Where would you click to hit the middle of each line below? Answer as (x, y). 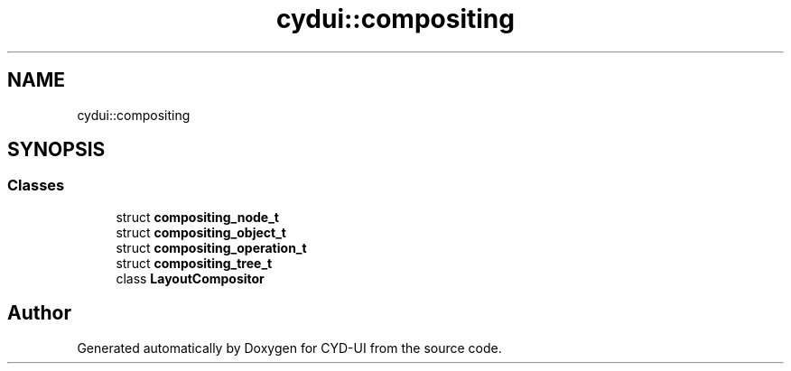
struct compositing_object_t (201, 232)
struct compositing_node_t (197, 217)
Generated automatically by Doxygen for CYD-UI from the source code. (289, 348)
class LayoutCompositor (190, 278)
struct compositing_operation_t (211, 247)
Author (39, 313)
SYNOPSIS (56, 150)
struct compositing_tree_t (194, 263)
